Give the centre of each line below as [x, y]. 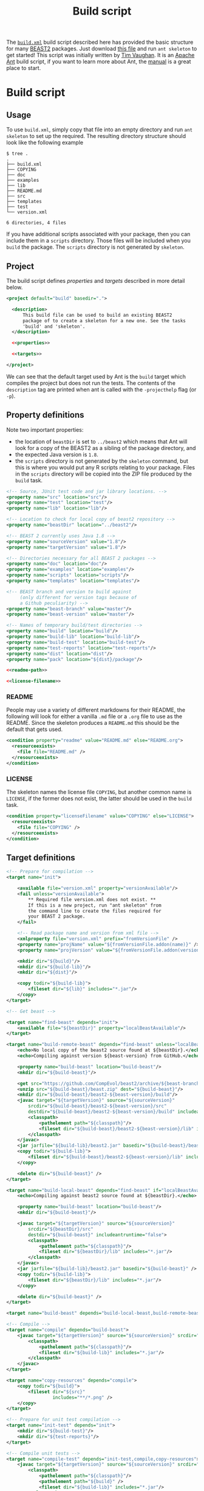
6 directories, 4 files [36, 223]
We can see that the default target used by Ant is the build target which [96, 376]
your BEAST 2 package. [57, 916]
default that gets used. [35, 729]
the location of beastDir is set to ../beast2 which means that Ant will [101, 441]
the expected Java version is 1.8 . [56, 454]
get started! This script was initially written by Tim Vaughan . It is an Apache [100, 55]
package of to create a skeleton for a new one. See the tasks [104, 320]
